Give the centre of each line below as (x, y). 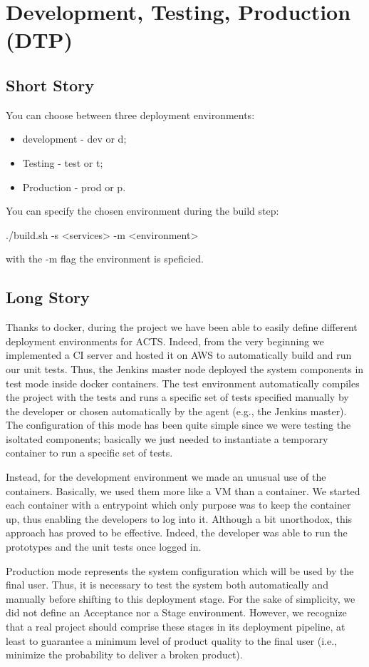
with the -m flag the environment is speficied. (105, 259)
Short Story (50, 85)
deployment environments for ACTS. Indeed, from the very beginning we (165, 341)
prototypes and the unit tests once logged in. (104, 547)
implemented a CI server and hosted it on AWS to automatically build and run (179, 355)
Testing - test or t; (63, 162)
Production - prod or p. (74, 187)
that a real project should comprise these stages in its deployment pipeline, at (176, 626)
